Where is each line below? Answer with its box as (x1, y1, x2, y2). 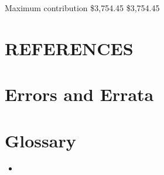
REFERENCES (5, 36, 134, 60)
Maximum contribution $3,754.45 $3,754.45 (5, 2, 160, 14)
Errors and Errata (5, 82, 154, 106)
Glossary (5, 128, 76, 152)
